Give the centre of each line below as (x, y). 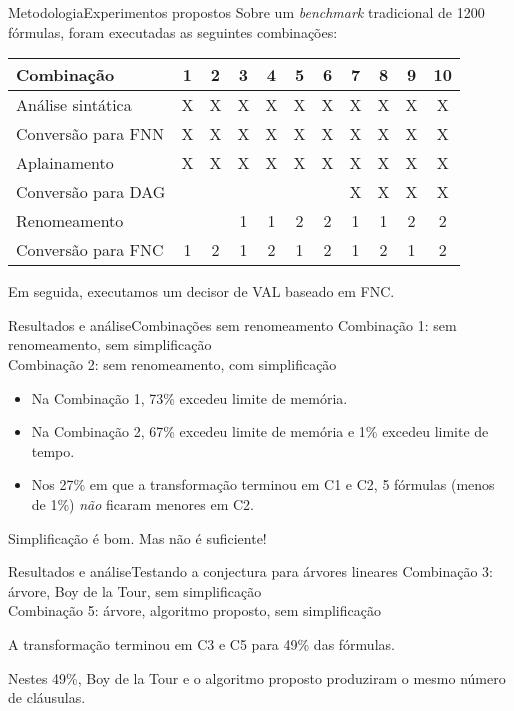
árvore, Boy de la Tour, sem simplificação (135, 590)
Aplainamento (65, 163)
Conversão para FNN (90, 134)
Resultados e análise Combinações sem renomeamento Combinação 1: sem (232, 324)
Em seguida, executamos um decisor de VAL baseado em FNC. (201, 291)
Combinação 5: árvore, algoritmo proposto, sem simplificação (194, 610)
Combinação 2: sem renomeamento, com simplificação (172, 363)
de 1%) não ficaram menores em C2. (142, 503)
